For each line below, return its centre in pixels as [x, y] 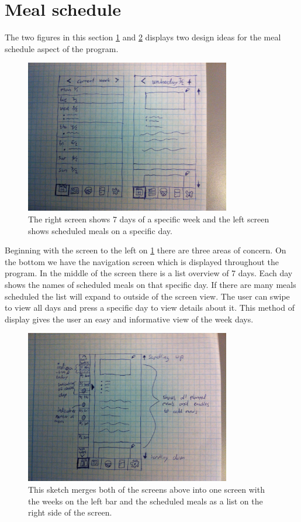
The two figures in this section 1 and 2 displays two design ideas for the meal [143, 37]
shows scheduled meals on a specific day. [100, 230]
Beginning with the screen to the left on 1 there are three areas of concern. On [146, 250]
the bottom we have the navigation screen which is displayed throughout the [142, 261]
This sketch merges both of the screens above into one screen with [146, 489]
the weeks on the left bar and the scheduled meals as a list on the [146, 501]
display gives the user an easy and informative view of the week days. [129, 319]
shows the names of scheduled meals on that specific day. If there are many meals [150, 284]
